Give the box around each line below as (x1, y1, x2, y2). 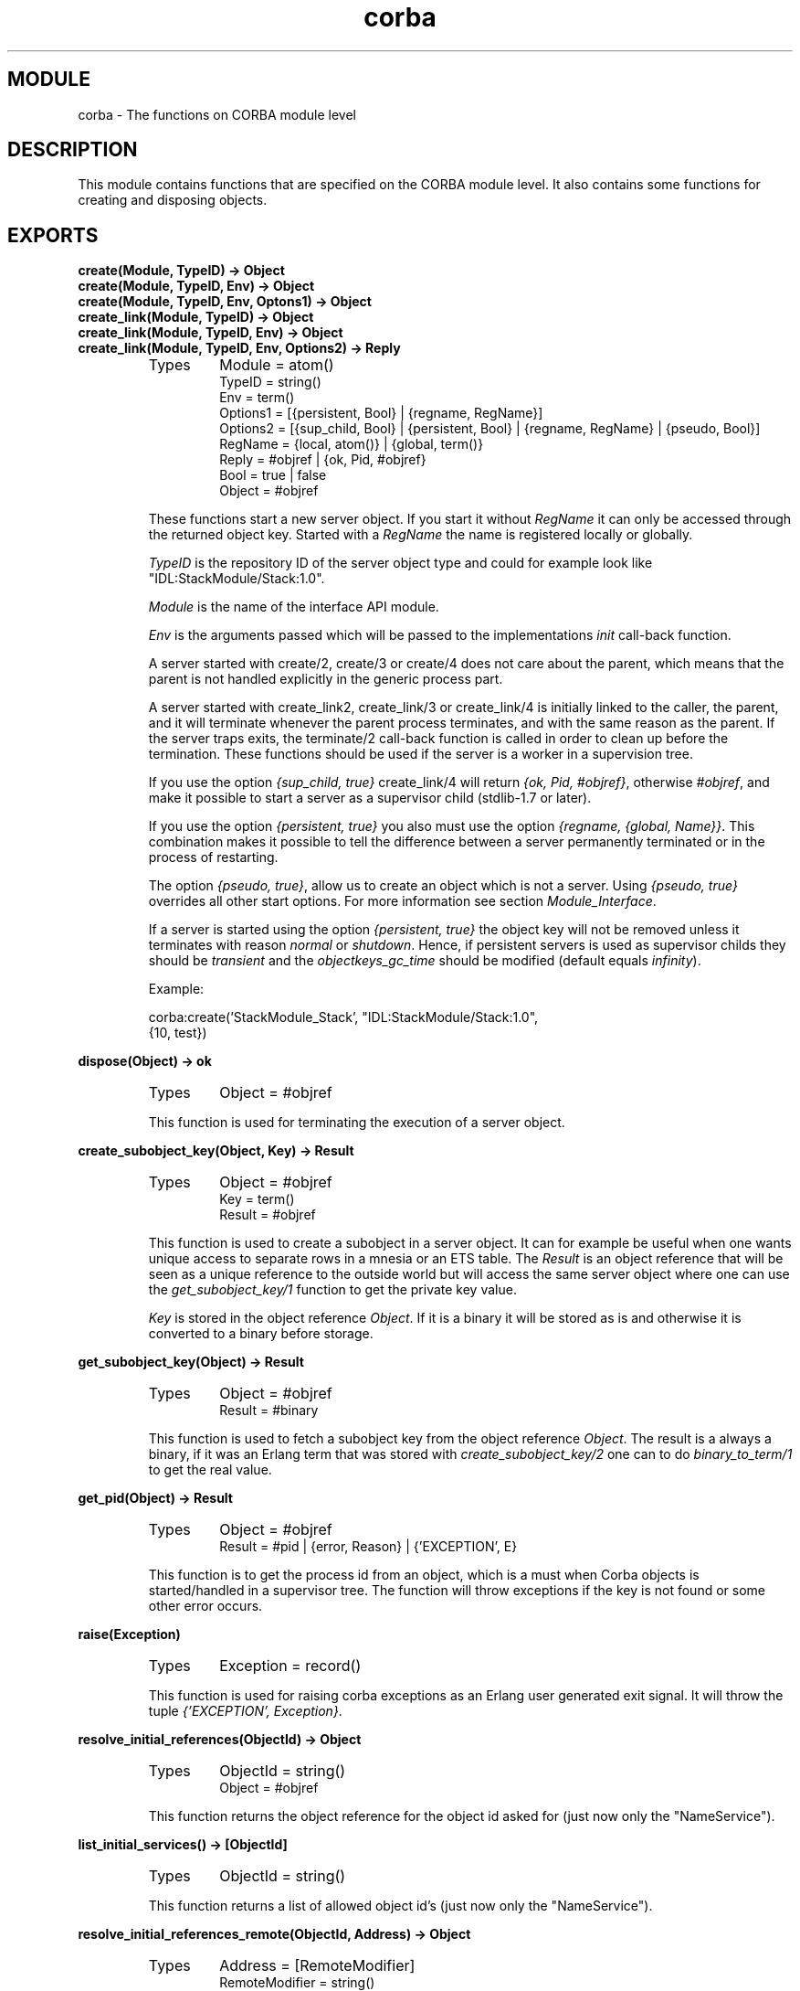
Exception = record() (219, 1656, 362, 1676)
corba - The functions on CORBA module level (78, 106, 356, 122)
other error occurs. (148, 1598, 263, 1614)
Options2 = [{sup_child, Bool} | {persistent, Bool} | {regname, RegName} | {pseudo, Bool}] (219, 421, 761, 437)
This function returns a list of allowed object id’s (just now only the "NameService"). (148, 1898, 653, 1914)
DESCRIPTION (7, 138, 138, 162)
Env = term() (219, 389, 295, 406)
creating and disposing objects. (78, 192, 268, 208)
